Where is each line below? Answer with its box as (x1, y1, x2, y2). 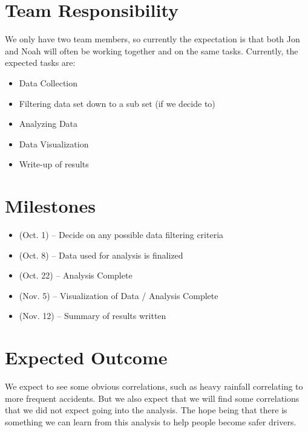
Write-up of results (19, 158, 89, 170)
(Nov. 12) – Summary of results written (19, 309, 166, 322)
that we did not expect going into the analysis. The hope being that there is (5, 404, 287, 416)
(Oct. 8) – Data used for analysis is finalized (19, 248, 183, 261)
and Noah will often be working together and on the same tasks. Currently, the (5, 44, 298, 57)
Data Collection (19, 76, 78, 89)
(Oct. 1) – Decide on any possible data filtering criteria (19, 228, 224, 240)
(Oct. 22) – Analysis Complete (19, 269, 133, 282)
